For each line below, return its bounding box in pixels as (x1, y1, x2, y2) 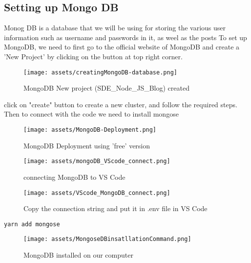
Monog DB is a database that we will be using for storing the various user (4, 23, 226, 33)
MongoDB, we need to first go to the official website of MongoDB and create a (4, 42, 240, 52)
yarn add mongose (4, 220, 60, 228)
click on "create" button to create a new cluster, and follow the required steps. (4, 99, 237, 109)
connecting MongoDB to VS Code (23, 171, 125, 182)
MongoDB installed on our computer (23, 250, 133, 260)
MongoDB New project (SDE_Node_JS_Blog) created (23, 83, 189, 93)
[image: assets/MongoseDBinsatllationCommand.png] (23, 236, 191, 243)
